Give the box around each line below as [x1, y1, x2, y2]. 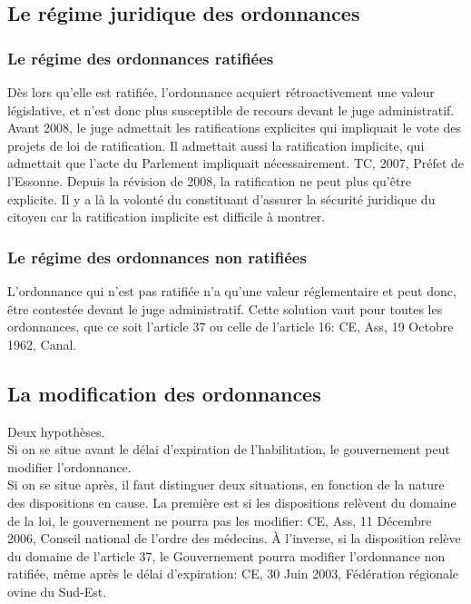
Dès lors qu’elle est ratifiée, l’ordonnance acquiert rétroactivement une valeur [7, 83, 435, 101]
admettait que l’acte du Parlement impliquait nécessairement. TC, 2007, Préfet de [7, 153, 465, 173]
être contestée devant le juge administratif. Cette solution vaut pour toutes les [7, 299, 443, 318]
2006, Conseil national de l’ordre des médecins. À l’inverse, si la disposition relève [7, 529, 461, 548]
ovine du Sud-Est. [7, 581, 107, 600]
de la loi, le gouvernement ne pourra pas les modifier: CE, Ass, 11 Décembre [7, 510, 432, 530]
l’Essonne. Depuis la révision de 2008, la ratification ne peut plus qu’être [7, 171, 412, 190]
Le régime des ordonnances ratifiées [7, 46, 274, 69]
